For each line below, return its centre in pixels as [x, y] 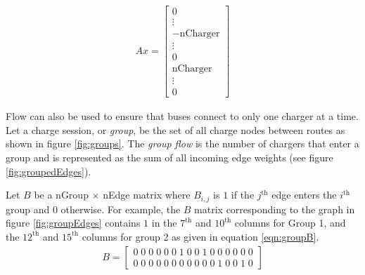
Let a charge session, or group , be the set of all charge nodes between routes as [175, 129]
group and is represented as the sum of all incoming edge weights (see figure [169, 157]
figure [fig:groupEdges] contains [73, 223]
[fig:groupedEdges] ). [49, 171]
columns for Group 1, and [290, 223]
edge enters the [304, 195]
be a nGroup [61, 195]
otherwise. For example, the [121, 209]
